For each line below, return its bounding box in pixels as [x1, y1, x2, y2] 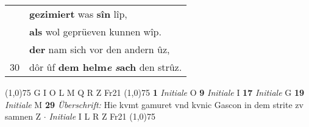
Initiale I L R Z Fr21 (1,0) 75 [49, 110, 156, 123]
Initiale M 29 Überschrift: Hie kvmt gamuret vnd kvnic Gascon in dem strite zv [5, 98, 304, 111]
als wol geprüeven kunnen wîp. [29, 24, 162, 38]
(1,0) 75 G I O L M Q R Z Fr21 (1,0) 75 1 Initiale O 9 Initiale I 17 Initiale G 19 [5, 86, 305, 98]
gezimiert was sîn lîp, [29, 7, 127, 21]
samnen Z [5, 110, 41, 123]
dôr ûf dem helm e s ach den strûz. [29, 60, 182, 74]
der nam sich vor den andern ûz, [29, 42, 170, 56]
